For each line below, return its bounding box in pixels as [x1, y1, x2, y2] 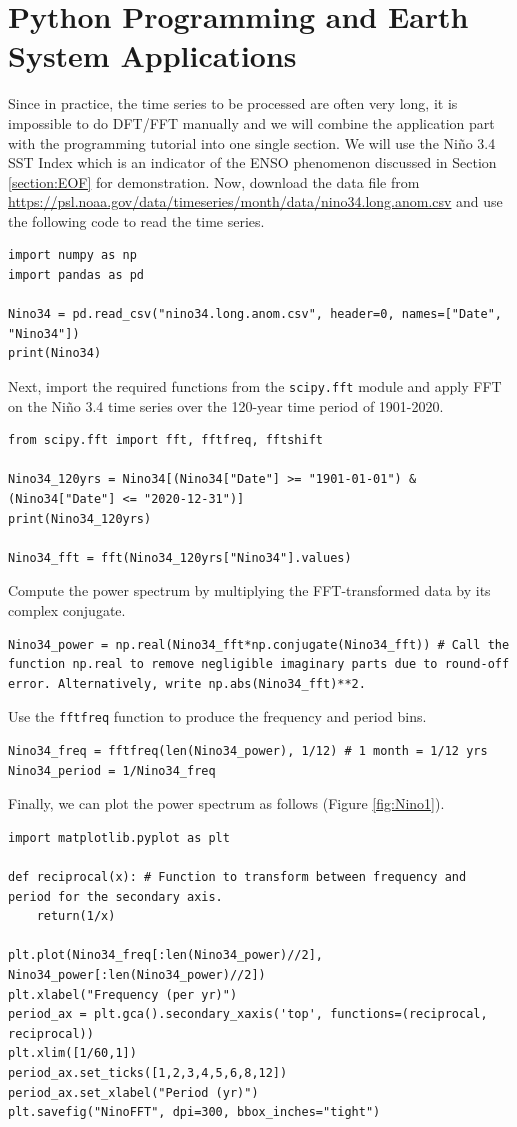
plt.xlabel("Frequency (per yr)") [8, 987, 238, 1002]
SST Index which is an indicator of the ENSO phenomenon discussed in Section [8, 152, 497, 173]
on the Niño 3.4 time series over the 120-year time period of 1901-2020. [8, 395, 444, 416]
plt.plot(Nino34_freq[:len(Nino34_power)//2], [8, 948, 323, 963]
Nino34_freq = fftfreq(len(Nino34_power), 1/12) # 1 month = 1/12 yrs [8, 744, 488, 759]
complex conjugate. [8, 600, 126, 621]
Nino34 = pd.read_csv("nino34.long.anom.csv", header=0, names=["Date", [8, 307, 502, 322]
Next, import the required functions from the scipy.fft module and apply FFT [8, 376, 502, 397]
